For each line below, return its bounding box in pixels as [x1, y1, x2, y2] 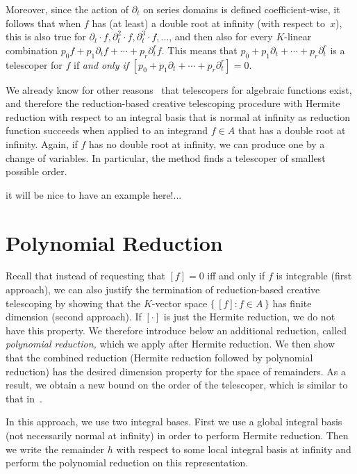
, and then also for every [169, 29, 273, 44]
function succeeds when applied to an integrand [6, 123, 208, 138]
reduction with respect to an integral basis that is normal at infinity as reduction [6, 109, 351, 124]
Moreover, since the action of [6, 2, 129, 16]
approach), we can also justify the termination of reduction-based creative [6, 282, 320, 297]
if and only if [74, 57, 129, 72]
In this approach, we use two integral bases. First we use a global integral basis [6, 414, 342, 429]
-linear [284, 29, 312, 44]
